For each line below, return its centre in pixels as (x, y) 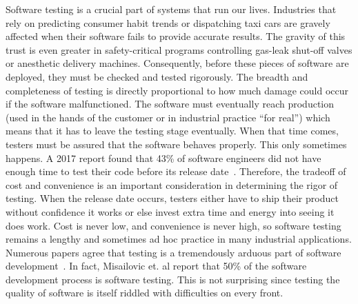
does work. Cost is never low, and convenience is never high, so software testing (173, 225)
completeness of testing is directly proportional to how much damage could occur (177, 90)
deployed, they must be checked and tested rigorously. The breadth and (157, 76)
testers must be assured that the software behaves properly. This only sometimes (176, 144)
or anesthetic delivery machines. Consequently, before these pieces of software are (177, 63)
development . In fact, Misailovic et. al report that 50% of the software (156, 266)
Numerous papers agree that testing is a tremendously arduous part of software (173, 252)
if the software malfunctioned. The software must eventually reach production (170, 104)
